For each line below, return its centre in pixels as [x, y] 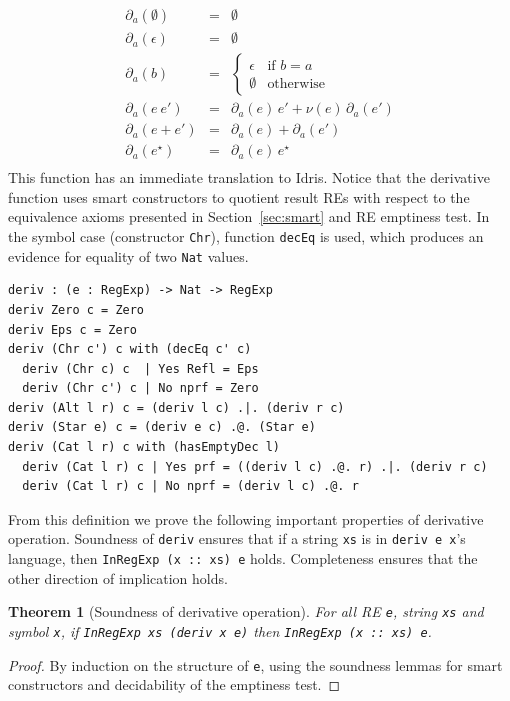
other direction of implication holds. [118, 577]
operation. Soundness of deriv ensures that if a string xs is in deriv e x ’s [237, 538]
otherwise [296, 84]
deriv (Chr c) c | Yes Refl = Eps [140, 368]
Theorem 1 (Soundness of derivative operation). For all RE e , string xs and [246, 611]
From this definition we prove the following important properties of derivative [246, 518]
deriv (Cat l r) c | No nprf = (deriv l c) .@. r [190, 486]
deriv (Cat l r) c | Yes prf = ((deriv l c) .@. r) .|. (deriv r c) [255, 466]
